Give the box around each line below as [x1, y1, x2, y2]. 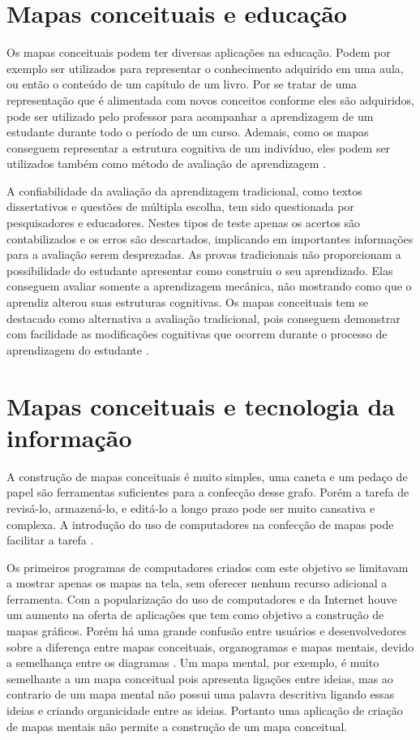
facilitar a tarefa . [6, 531, 94, 549]
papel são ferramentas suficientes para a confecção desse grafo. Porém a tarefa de [6, 484, 409, 501]
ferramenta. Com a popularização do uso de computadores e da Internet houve [6, 590, 397, 607]
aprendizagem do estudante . [6, 341, 149, 358]
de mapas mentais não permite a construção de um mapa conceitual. [6, 717, 348, 734]
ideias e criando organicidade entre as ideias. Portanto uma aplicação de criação [6, 702, 403, 719]
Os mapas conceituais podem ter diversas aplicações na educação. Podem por [6, 44, 391, 61]
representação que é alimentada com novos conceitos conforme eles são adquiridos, [6, 91, 414, 108]
